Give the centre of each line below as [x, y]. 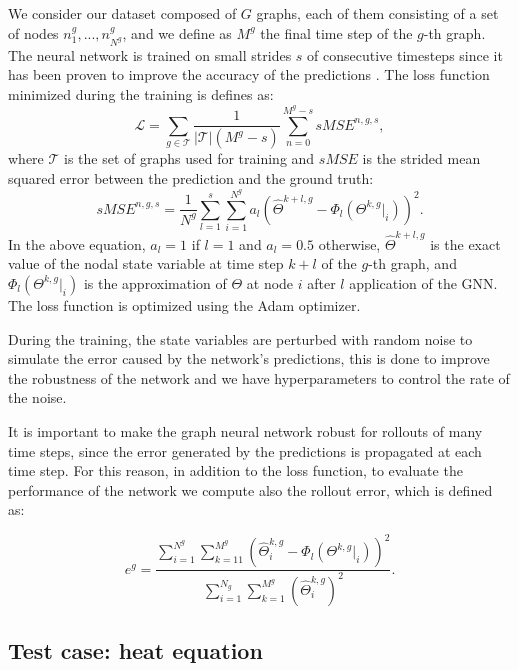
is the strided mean [421, 158]
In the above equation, [77, 243]
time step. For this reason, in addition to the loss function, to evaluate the [235, 470]
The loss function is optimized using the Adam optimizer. [184, 304]
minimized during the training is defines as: [141, 93]
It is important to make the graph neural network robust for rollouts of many [245, 430]
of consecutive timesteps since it [405, 54]
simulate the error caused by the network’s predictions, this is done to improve [249, 358]
